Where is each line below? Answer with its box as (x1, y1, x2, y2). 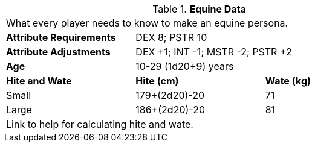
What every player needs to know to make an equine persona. (6, 17, 288, 29)
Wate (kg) (265, 75, 311, 87)
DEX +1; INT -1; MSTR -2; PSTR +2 (135, 46, 292, 58)
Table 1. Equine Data (152, 3, 246, 15)
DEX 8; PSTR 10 (135, 31, 207, 43)
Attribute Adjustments (6, 46, 111, 58)
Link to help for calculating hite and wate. (6, 118, 193, 130)
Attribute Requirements (6, 31, 116, 43)
